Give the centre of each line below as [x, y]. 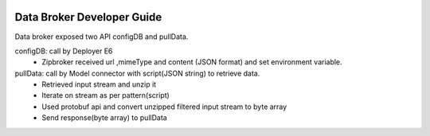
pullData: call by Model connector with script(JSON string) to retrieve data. [137, 73]
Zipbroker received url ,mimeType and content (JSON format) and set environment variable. [192, 62]
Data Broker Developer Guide [88, 17]
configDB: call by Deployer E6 [64, 51]
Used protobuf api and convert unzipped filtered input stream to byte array [164, 107]
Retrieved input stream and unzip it [99, 84]
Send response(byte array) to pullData [104, 118]
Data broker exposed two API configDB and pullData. [102, 37]
